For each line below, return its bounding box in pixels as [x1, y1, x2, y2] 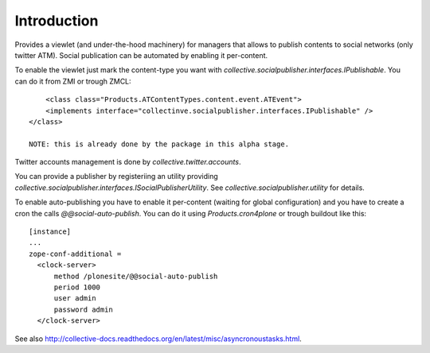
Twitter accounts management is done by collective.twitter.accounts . [14, 157, 241, 167]
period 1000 [53, 282, 101, 292]
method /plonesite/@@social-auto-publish [53, 271, 218, 281]
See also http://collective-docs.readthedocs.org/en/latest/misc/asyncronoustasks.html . [14, 334, 302, 343]
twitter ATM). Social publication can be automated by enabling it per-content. [14, 50, 268, 60]
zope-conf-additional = [29, 249, 122, 258]
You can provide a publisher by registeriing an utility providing [14, 172, 218, 181]
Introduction [14, 12, 99, 29]
